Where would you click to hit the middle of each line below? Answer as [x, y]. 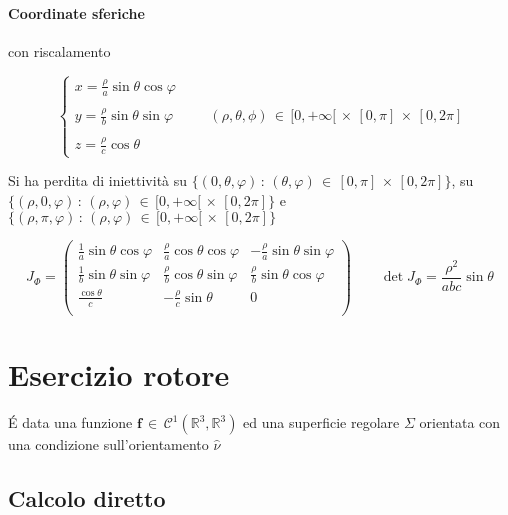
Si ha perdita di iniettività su [98, 180]
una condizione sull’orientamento [108, 444]
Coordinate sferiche [76, 12]
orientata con [460, 422]
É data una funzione [70, 422]
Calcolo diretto [87, 498]
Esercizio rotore [119, 374]
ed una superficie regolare [321, 422]
